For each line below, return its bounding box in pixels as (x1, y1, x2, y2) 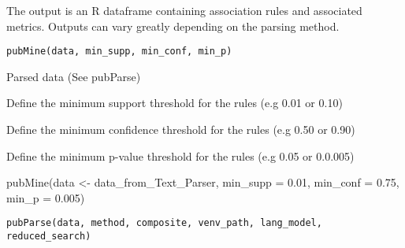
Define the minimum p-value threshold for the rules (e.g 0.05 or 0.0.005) (6, 147, 355, 164)
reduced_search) (6, 231, 91, 242)
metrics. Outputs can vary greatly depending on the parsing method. (6, 17, 340, 34)
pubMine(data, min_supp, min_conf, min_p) (6, 46, 232, 57)
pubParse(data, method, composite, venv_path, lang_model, (6, 217, 322, 229)
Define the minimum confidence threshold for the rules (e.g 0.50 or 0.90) (6, 121, 355, 138)
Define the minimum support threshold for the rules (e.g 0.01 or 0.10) (6, 94, 343, 111)
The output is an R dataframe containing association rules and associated (6, 2, 362, 18)
